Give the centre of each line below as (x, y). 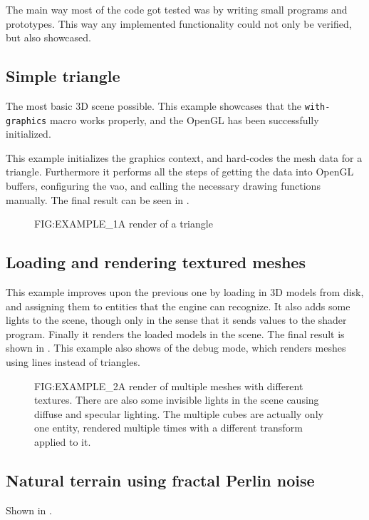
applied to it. (63, 442)
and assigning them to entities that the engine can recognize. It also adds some (178, 306)
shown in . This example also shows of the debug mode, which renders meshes (176, 348)
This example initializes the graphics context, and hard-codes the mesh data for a (184, 157)
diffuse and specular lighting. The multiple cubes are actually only (179, 413)
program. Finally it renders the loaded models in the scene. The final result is (175, 333)
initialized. (28, 134)
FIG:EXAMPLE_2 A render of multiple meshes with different (169, 386)
